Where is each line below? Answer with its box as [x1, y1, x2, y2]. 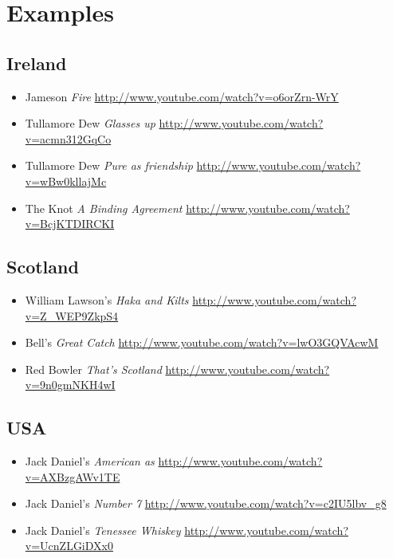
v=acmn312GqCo [25, 130, 112, 147]
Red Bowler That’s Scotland [25, 360, 162, 377]
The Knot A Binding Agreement [25, 199, 183, 216]
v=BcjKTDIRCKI [25, 215, 115, 232]
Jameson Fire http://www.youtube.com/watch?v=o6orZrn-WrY [25, 88, 339, 104]
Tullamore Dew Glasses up [25, 115, 155, 132]
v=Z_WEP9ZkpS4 [25, 307, 119, 324]
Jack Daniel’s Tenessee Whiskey [25, 521, 181, 538]
